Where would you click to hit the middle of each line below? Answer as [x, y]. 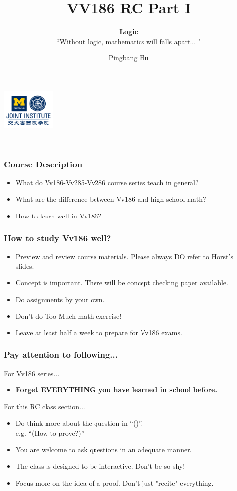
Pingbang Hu [129, 58]
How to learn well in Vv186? [58, 216]
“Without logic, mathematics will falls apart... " [129, 41]
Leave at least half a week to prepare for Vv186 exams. [99, 332]
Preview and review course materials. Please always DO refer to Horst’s [124, 256]
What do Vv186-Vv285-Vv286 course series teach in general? [107, 182]
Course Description [43, 164]
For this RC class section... [45, 406]
